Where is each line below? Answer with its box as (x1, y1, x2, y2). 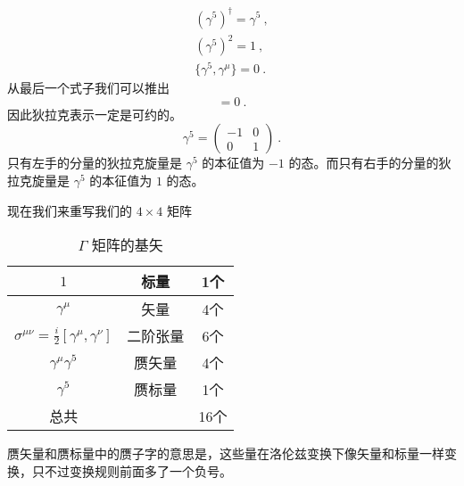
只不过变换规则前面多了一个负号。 (31, 461, 232, 480)
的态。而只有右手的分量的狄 (288, 153, 452, 172)
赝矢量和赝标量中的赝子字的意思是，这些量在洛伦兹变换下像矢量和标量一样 (7, 444, 444, 463)
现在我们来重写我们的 (7, 201, 132, 219)
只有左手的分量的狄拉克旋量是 (7, 153, 182, 172)
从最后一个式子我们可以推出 (7, 78, 170, 97)
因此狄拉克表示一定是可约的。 (7, 104, 182, 123)
